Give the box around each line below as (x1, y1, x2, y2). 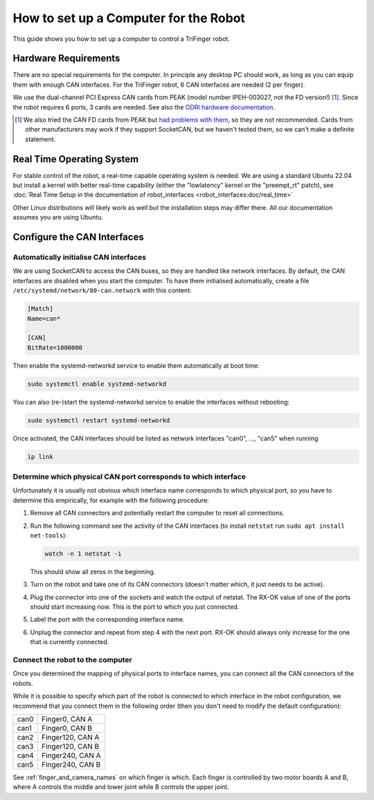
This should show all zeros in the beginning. (30, 567, 156, 576)
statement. (25, 135, 56, 143)
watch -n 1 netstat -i (44, 549, 122, 558)
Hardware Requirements (12, 53, 121, 64)
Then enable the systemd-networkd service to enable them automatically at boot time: (12, 361, 260, 370)
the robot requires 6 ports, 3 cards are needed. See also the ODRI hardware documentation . (12, 103, 276, 111)
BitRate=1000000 (27, 344, 83, 351)
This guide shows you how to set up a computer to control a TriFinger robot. (12, 35, 230, 43)
